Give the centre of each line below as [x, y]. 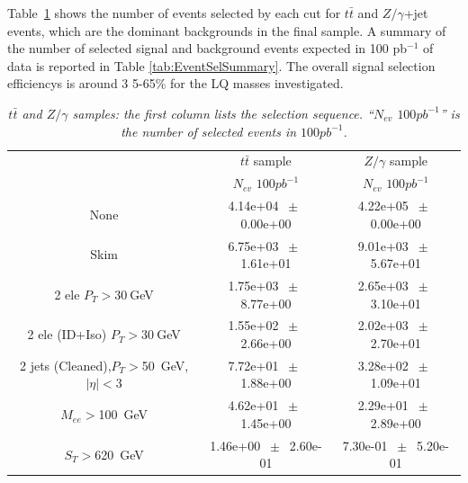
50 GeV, [165, 365]
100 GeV [123, 414]
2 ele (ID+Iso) [67, 334]
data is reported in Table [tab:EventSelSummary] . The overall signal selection [221, 65]
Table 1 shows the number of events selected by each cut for [174, 13]
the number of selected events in [209, 131]
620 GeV [119, 454]
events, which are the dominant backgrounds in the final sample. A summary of [227, 30]
